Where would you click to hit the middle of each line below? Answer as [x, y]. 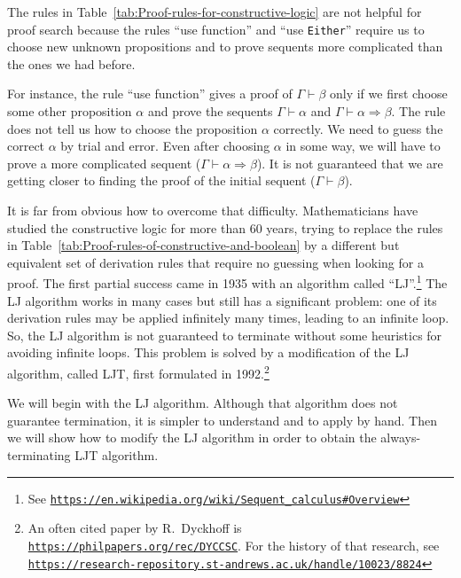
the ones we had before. [71, 63]
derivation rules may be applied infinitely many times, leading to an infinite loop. [228, 318]
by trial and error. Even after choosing [165, 146]
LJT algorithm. [117, 455]
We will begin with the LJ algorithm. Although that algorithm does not [203, 403]
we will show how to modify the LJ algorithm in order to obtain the [192, 437]
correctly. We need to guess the [358, 128]
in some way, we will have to [363, 146]
